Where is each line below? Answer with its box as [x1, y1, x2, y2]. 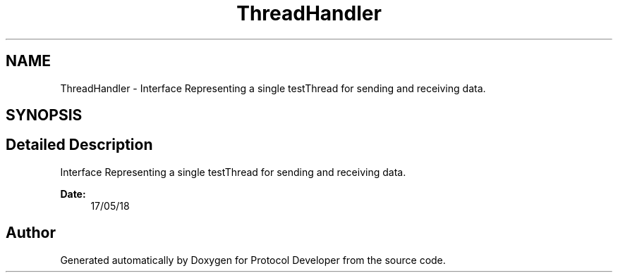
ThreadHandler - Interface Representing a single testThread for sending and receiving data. [60, 82, 486, 94]
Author [6, 224, 56, 242]
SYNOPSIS [6, 106, 83, 125]
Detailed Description [6, 136, 153, 154]
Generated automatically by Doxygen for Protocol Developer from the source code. [60, 253, 446, 266]
